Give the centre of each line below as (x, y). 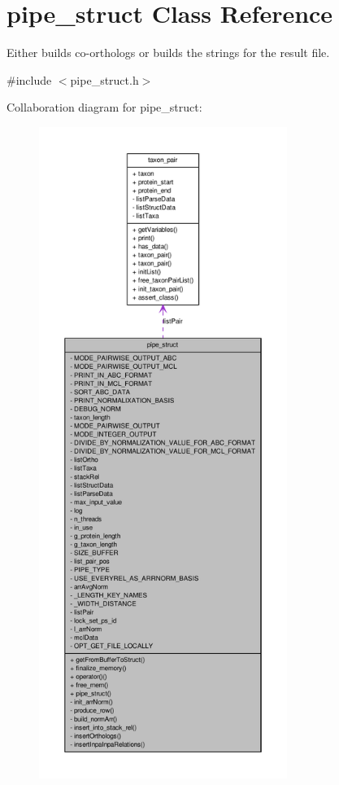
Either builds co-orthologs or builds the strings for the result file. (168, 53)
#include (29, 79)
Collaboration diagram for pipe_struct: (104, 107)
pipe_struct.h (104, 79)
